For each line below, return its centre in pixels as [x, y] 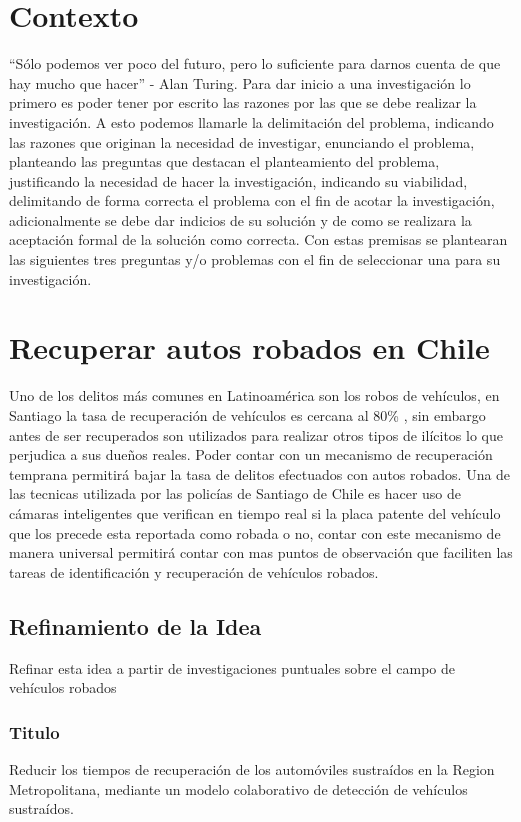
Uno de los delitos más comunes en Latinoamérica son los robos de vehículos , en [254, 395]
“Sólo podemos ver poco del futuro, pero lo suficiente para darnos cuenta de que [255, 63]
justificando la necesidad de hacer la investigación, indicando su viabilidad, [238, 180]
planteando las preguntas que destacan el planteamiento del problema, [224, 161]
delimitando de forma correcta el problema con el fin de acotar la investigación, [252, 200]
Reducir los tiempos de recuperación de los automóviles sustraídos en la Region [252, 768]
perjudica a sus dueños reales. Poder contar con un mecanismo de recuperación [251, 454]
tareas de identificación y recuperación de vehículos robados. [194, 571]
